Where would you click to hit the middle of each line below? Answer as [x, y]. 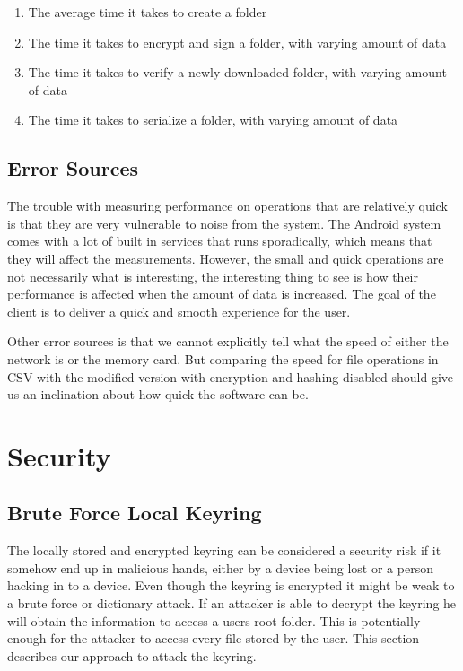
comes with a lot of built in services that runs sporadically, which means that [220, 241]
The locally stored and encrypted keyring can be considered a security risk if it [224, 550]
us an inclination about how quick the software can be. [158, 394]
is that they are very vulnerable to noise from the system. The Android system [224, 223]
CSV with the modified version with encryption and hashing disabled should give [231, 376]
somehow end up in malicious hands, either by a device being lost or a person [220, 567]
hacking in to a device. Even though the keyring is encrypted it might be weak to [231, 585]
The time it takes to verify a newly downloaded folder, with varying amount [237, 72]
